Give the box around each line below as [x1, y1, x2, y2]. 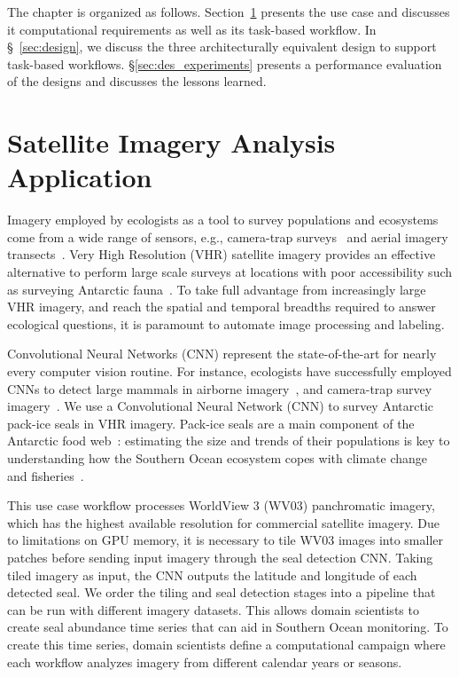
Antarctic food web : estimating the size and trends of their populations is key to [7, 431, 450, 450]
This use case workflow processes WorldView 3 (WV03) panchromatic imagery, [7, 496, 435, 515]
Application [7, 159, 152, 195]
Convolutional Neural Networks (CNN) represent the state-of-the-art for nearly [7, 344, 437, 363]
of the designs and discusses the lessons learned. [7, 72, 267, 91]
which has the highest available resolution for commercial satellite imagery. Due [7, 513, 440, 531]
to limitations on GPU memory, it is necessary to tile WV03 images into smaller [7, 531, 443, 549]
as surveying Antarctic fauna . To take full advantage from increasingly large [7, 279, 426, 298]
